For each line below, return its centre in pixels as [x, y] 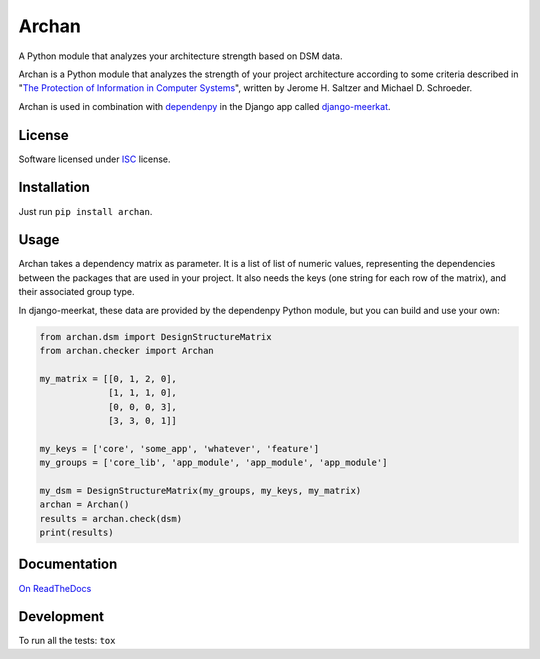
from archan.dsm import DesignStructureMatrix [155, 336]
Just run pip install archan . [85, 211]
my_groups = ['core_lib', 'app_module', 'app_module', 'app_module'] [213, 463]
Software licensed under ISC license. [94, 159]
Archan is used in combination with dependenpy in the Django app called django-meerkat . [204, 106]
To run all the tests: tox [67, 641]
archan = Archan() [84, 504]
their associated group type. [76, 292]
